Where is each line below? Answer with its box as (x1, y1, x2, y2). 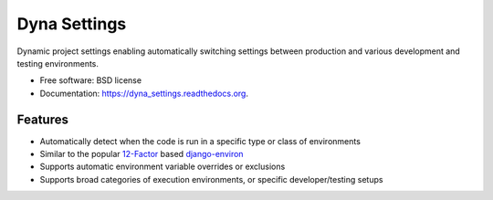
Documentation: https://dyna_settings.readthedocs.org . (39, 88, 248, 99)
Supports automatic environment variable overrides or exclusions (39, 161, 286, 173)
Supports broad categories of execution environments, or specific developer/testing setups (39, 174, 383, 184)
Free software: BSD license (39, 75, 142, 86)
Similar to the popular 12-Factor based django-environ (39, 149, 244, 160)
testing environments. (16, 58, 100, 68)
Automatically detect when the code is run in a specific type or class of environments (39, 135, 361, 146)
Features (16, 111, 68, 127)
